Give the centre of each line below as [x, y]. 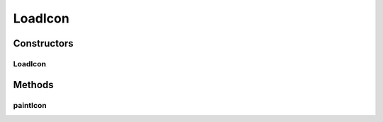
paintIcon [30, 105]
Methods [33, 85]
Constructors [43, 43]
